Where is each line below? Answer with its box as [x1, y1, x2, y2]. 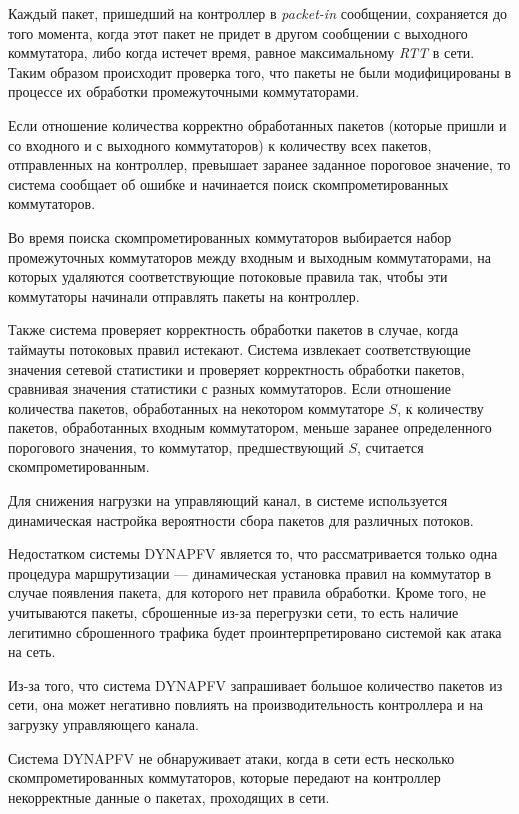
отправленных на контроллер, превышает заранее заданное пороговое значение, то [8, 154, 511, 175]
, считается [357, 436, 424, 457]
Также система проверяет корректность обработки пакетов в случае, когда [8, 319, 459, 340]
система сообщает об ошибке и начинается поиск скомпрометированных [8, 173, 449, 194]
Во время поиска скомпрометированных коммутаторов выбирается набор [8, 226, 452, 247]
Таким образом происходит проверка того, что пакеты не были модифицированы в [8, 61, 511, 82]
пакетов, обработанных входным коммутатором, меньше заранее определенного [8, 417, 492, 438]
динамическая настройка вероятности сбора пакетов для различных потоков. [8, 509, 474, 530]
